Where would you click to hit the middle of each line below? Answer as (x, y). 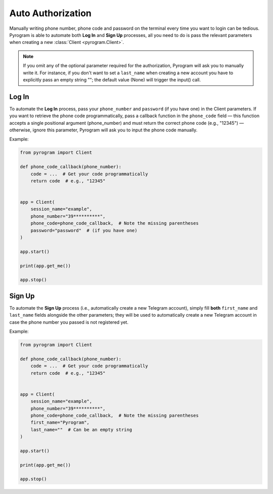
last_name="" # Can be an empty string (81, 430)
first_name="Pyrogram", (60, 423)
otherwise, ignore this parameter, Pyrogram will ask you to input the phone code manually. (103, 130)
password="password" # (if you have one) (84, 230)
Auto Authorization (51, 13)
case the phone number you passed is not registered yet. (69, 322)
